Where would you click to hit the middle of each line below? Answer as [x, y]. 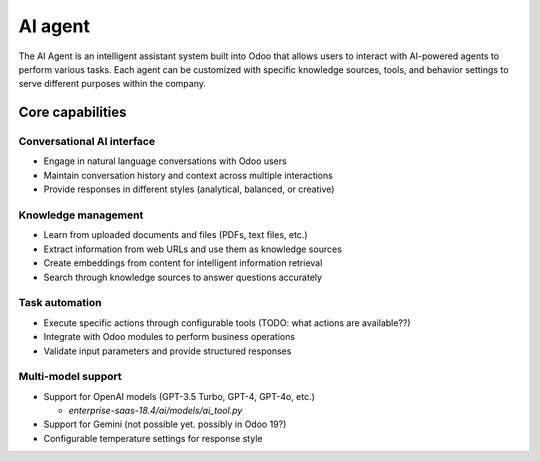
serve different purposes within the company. [112, 84]
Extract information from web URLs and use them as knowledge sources [192, 249]
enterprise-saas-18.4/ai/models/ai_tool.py [155, 411]
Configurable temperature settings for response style [153, 438]
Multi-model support [70, 377]
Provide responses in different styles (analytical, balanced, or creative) [189, 189]
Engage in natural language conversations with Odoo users [165, 161]
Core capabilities [72, 112]
